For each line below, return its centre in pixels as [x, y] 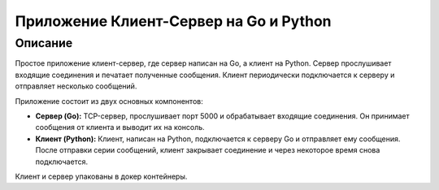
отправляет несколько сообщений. [76, 86]
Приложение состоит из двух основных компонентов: [109, 101]
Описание [44, 43]
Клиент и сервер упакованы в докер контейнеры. [101, 176]
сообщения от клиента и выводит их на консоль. [120, 127]
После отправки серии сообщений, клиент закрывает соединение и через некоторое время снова [208, 150]
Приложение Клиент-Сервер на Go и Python [174, 21]
